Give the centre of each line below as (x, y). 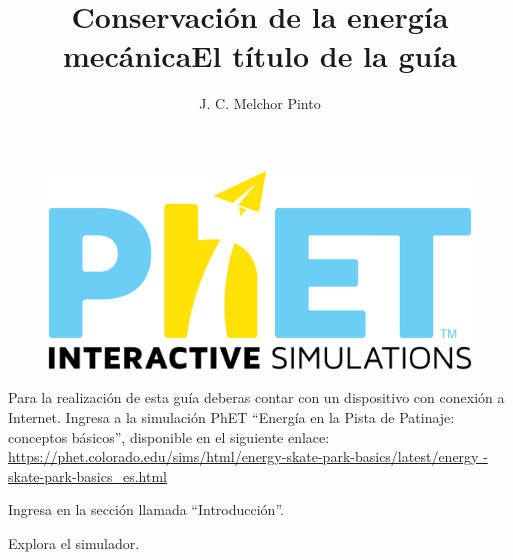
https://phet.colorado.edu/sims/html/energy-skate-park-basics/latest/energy (243, 456)
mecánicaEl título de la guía (260, 55)
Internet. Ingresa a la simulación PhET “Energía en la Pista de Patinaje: (231, 417)
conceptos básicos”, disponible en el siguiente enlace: (169, 436)
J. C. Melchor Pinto (260, 103)
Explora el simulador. (74, 543)
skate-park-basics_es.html (87, 475)
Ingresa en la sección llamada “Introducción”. (146, 509)
